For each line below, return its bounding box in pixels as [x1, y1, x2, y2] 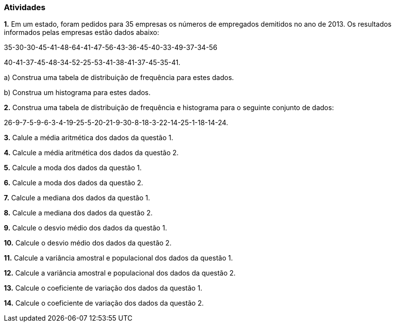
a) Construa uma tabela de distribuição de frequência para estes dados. [4, 73, 234, 82]
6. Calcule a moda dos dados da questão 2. [4, 179, 143, 187]
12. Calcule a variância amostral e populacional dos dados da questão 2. [4, 269, 236, 277]
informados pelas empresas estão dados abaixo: [4, 28, 159, 37]
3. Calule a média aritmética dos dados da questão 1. [4, 133, 173, 142]
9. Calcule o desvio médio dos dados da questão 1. [4, 224, 167, 232]
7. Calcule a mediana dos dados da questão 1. [4, 194, 150, 202]
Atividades [4, 2, 46, 12]
